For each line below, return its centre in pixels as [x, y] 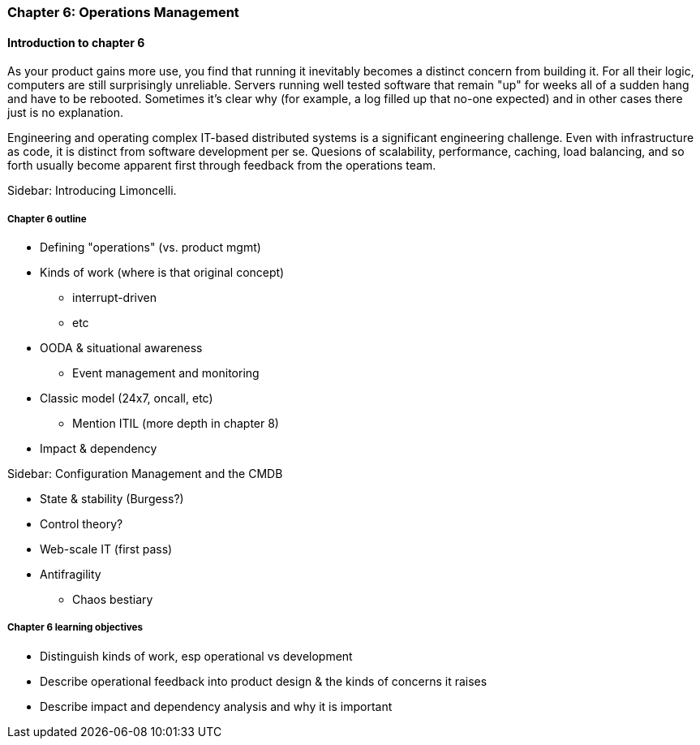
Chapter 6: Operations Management [123, 12]
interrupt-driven [115, 297]
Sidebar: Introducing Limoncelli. [92, 191]
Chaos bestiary [113, 599]
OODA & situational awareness [121, 348]
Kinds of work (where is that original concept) [162, 272]
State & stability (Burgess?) [112, 499]
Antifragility [71, 574]
